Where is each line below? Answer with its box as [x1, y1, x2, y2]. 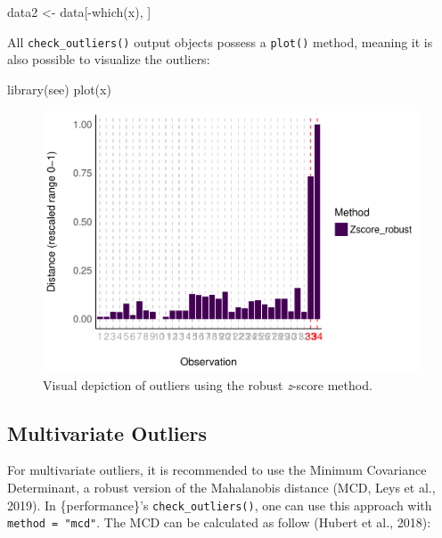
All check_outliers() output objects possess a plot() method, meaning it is [7, 32, 433, 51]
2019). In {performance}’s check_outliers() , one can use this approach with [7, 495, 432, 514]
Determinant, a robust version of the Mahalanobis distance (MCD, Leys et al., [7, 477, 436, 496]
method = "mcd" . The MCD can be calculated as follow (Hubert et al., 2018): [7, 513, 431, 532]
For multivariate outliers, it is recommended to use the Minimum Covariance [7, 461, 427, 479]
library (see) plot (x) [7, 79, 111, 98]
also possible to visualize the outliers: [7, 50, 210, 69]
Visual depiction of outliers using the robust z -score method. [43, 375, 372, 394]
